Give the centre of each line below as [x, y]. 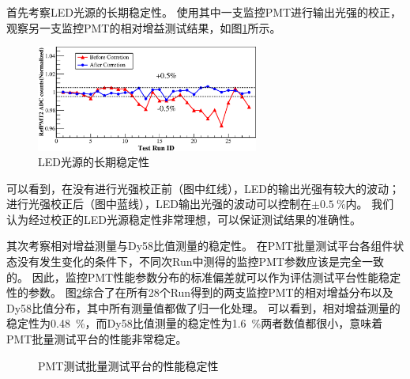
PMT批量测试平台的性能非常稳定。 [97, 339]
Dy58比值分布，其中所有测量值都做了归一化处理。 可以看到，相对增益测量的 [203, 307]
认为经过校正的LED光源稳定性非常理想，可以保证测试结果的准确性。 [184, 219]
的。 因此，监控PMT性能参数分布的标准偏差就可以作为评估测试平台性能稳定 [204, 277]
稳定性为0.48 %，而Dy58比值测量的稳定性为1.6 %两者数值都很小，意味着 [195, 323]
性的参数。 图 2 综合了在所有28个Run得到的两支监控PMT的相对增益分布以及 [200, 292]
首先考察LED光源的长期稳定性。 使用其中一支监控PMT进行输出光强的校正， [204, 12]
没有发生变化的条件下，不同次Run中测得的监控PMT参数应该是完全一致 [200, 262]
